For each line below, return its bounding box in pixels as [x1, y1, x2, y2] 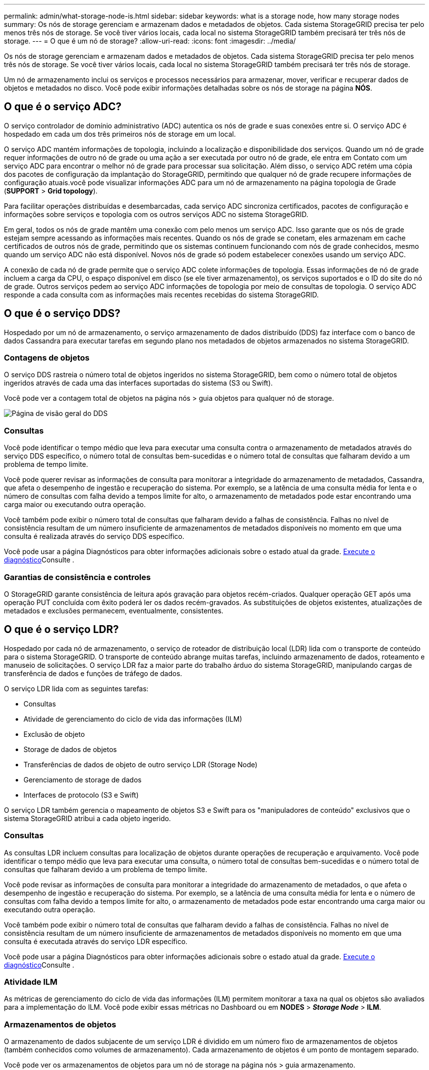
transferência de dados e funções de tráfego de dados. [4, 669, 182, 678]
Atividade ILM [4, 976, 58, 987]
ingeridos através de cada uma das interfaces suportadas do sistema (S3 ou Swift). [4, 379, 273, 388]
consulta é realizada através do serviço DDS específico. [4, 532, 185, 541]
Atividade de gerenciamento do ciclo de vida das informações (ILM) [24, 714, 242, 723]
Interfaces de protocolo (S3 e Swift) [24, 790, 139, 799]
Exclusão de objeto [24, 730, 85, 738]
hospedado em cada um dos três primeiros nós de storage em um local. [4, 129, 236, 138]
